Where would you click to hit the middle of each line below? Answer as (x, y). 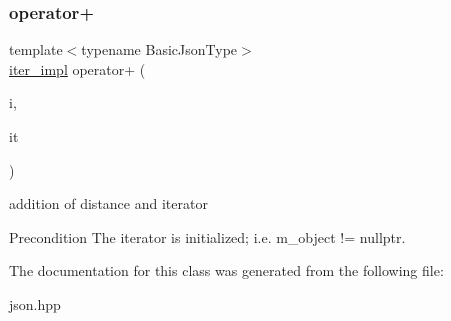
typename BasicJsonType (159, 49)
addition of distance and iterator (108, 203)
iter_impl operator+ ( (77, 68)
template (36, 49)
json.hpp (35, 303)
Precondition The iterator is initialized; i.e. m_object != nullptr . (207, 236)
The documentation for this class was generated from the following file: (226, 270)
